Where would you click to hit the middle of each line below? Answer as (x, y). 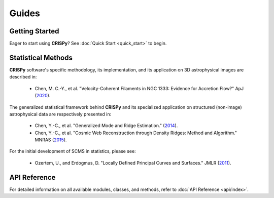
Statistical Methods (41, 57)
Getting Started (34, 31)
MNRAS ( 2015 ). (51, 140)
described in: (23, 77)
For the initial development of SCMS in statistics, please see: (73, 151)
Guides (25, 13)
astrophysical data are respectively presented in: (60, 114)
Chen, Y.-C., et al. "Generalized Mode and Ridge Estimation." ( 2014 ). (106, 126)
